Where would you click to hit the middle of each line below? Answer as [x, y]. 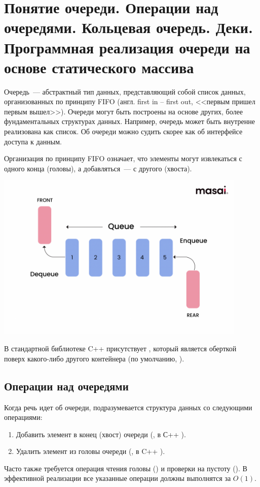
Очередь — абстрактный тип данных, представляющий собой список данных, [125, 91]
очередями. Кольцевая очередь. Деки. [128, 27]
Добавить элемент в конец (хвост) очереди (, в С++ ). [101, 434]
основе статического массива [99, 67]
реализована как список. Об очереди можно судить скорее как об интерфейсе [123, 131]
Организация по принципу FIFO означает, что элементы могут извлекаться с [123, 158]
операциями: [23, 417]
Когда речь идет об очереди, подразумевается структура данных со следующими [128, 407]
